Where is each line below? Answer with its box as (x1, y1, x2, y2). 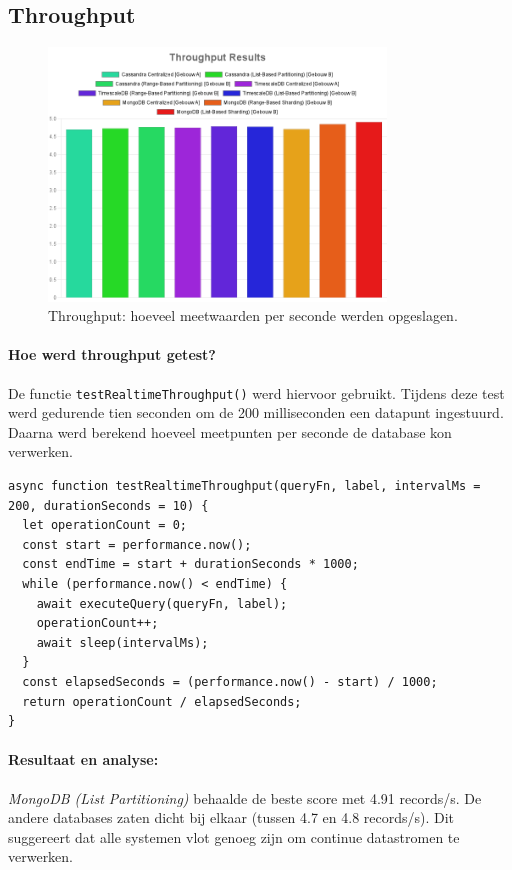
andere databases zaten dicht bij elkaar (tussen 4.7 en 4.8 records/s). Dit (8, 807, 455, 828)
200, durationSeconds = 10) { (8, 498, 209, 513)
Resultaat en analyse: (8, 749, 159, 770)
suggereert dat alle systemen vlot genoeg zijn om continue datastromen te (8, 826, 460, 847)
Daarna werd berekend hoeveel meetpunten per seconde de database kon (8, 421, 452, 442)
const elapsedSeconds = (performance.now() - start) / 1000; (22, 674, 438, 689)
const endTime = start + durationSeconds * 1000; (22, 557, 359, 572)
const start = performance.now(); (22, 537, 252, 552)
